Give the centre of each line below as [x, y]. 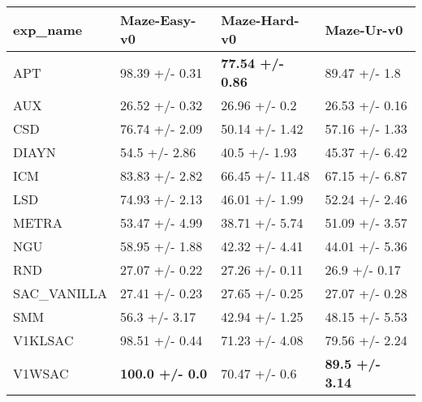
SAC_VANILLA [60, 293]
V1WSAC [41, 373]
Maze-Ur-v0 [364, 29]
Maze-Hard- [260, 20]
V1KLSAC [43, 340]
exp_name [48, 29]
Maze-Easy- [158, 20]
